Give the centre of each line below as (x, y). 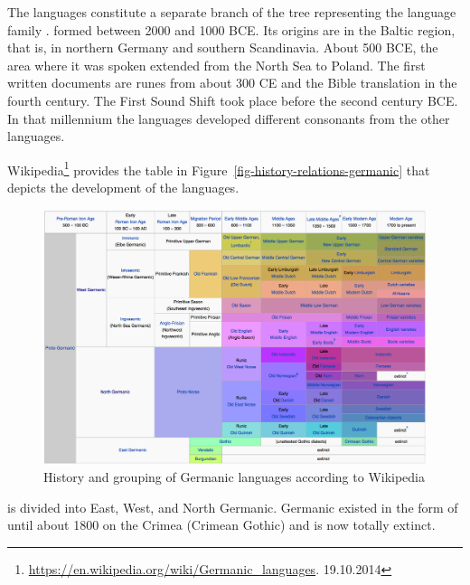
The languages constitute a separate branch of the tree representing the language (232, 12)
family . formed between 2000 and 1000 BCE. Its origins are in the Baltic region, (231, 29)
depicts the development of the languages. (123, 187)
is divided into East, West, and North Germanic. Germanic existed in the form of (233, 507)
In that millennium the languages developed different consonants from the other (229, 118)
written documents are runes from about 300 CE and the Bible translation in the (232, 83)
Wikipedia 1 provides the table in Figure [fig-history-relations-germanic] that (219, 168)
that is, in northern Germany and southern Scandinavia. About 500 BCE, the (223, 47)
